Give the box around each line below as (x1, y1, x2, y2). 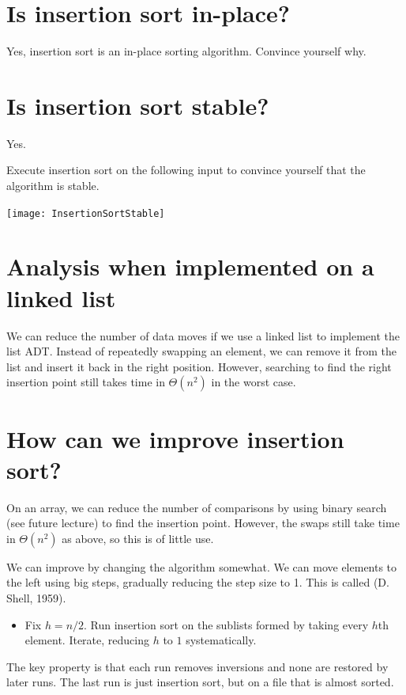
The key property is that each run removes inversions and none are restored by (6, 658, 389, 674)
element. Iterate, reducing (24, 632, 149, 648)
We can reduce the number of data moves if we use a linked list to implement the (6, 327, 400, 344)
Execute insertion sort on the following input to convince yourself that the (6, 161, 366, 178)
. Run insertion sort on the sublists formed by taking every (84, 616, 369, 632)
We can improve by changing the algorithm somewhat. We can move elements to (6, 558, 397, 575)
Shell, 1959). (6, 590, 66, 606)
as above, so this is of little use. (62, 530, 214, 546)
